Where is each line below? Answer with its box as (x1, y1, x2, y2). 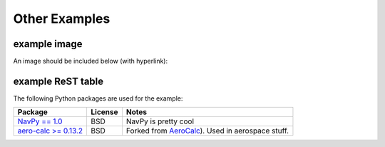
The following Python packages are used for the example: (13, 93, 183, 103)
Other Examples (13, 11, 111, 26)
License (91, 107, 118, 117)
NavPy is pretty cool (125, 116, 195, 126)
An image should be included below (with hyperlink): (13, 57, 168, 66)
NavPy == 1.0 (17, 116, 63, 126)
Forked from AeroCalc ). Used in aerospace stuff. (125, 126, 289, 136)
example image (13, 38, 83, 50)
